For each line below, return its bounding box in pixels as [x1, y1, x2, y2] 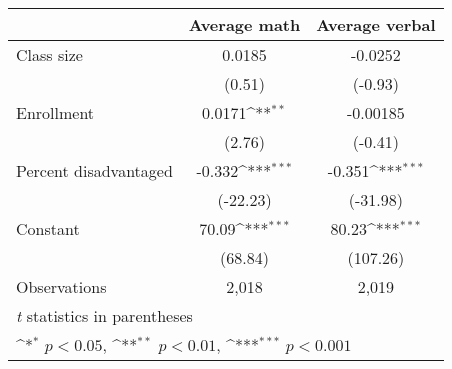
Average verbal [316, 13, 436, 36]
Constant [16, 217, 80, 240]
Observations [16, 275, 107, 298]
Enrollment [16, 101, 95, 124]
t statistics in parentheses [16, 304, 193, 327]
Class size [16, 43, 83, 66]
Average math [188, 13, 301, 36]
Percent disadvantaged [16, 159, 173, 182]
